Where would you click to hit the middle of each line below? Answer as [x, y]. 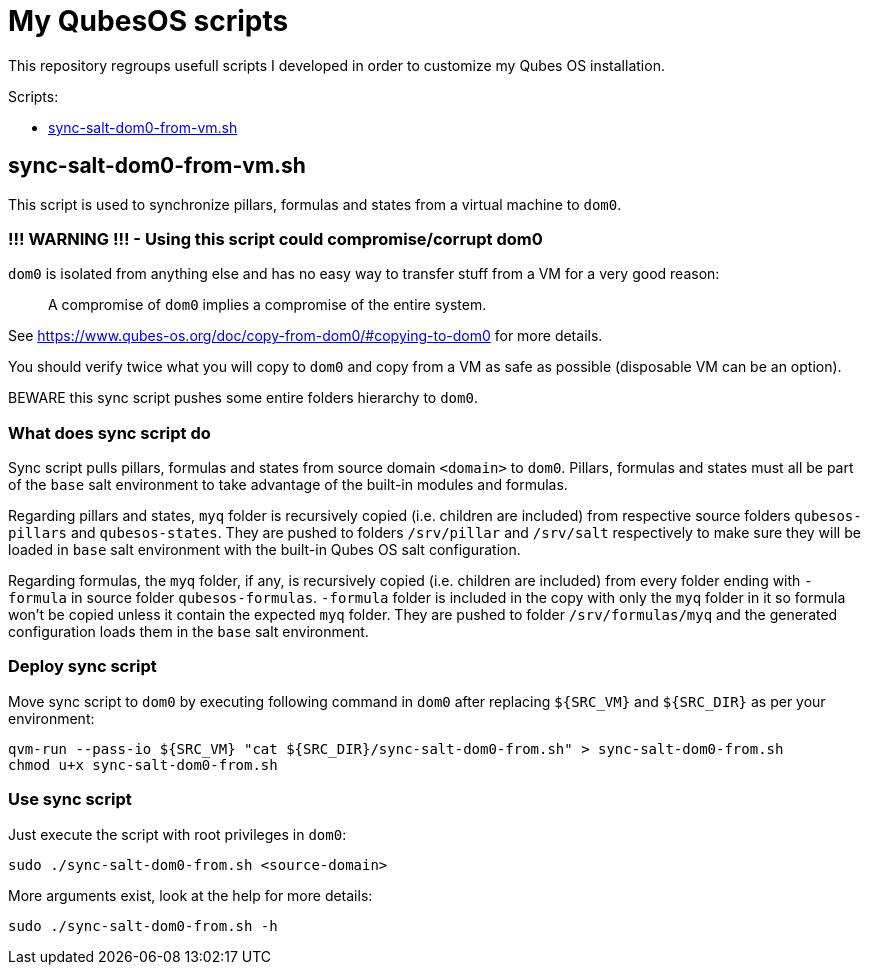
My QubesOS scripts [148, 21]
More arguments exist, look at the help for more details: [190, 895]
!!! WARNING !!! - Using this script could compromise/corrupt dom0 [275, 238]
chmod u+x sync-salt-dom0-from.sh [143, 764]
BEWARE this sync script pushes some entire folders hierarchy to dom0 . [243, 398]
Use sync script [70, 799]
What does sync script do [109, 432]
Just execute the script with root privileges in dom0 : [177, 834]
